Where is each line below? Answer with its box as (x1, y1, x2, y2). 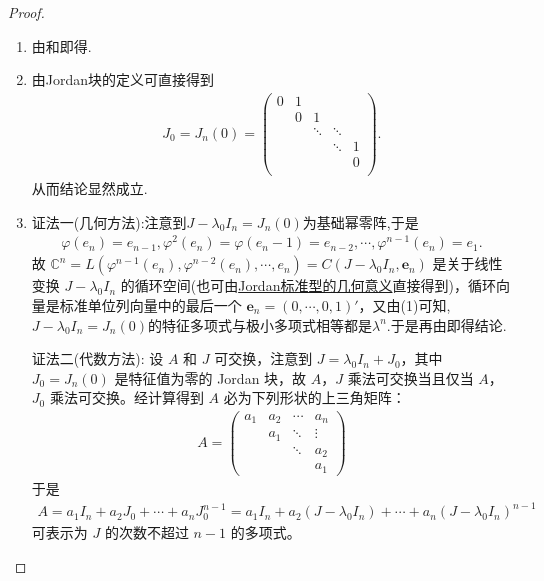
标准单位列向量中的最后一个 (59, 294, 242, 315)
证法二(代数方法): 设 (31, 348, 164, 369)
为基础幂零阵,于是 (302, 211, 419, 232)
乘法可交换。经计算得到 (49, 387, 204, 408)
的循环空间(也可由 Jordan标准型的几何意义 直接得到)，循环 (120, 275, 496, 296)
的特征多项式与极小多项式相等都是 (147, 314, 372, 335)
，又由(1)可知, (358, 294, 451, 315)
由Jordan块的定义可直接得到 (31, 69, 215, 90)
